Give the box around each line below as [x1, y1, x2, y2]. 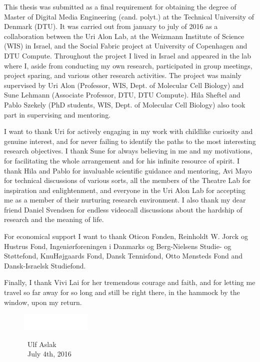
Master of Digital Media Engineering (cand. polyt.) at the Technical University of [4, 11, 254, 21]
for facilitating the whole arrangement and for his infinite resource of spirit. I [4, 155, 240, 165]
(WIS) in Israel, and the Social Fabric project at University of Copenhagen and [4, 40, 247, 51]
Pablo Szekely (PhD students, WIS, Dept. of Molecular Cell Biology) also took [4, 99, 245, 109]
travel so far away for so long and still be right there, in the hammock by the [4, 287, 240, 297]
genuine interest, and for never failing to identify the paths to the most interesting [4, 135, 256, 146]
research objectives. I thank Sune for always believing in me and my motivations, [4, 145, 252, 156]
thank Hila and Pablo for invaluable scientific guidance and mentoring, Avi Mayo [4, 165, 252, 175]
